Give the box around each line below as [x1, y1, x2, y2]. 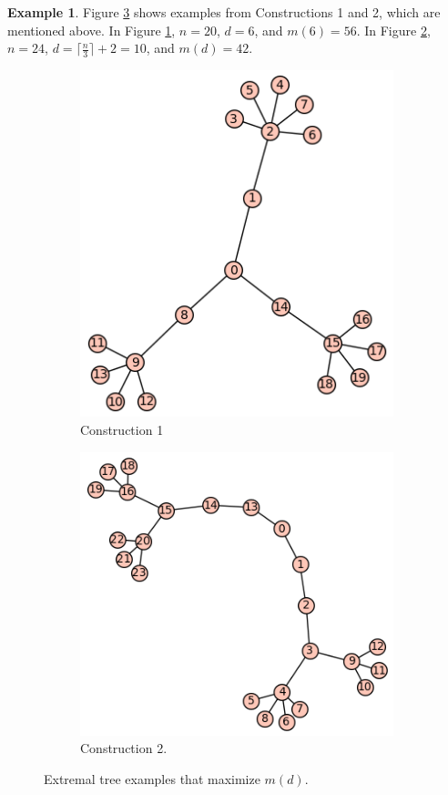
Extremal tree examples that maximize [44, 769, 260, 788]
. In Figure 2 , [356, 20, 431, 39]
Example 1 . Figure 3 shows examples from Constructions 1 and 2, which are [7, 3, 441, 21]
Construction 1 [80, 419, 164, 439]
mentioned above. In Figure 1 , [7, 20, 176, 39]
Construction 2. [80, 738, 168, 758]
